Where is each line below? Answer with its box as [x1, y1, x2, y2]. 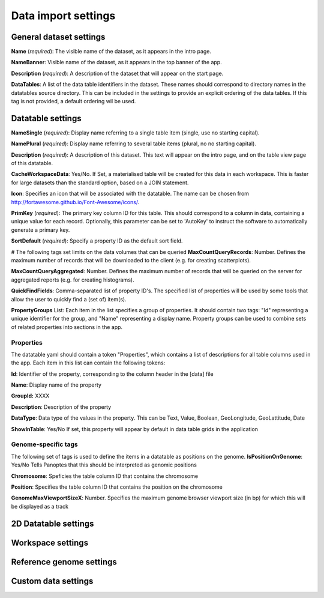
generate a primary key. [11, 226, 70, 234]
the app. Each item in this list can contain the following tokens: [11, 359, 166, 366]
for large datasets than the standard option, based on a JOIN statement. [11, 179, 189, 186]
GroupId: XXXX [11, 392, 50, 399]
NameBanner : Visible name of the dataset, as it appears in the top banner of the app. [11, 59, 222, 66]
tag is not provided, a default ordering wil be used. [11, 98, 136, 105]
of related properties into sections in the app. [11, 323, 123, 330]
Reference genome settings [11, 557, 117, 567]
